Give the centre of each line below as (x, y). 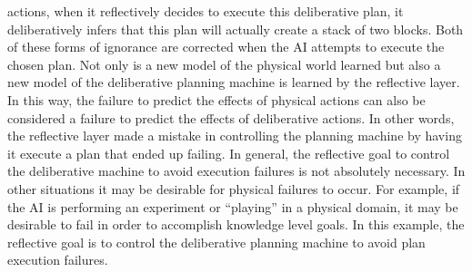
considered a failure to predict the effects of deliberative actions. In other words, (231, 117)
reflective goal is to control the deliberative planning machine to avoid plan (216, 242)
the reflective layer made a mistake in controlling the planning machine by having (235, 136)
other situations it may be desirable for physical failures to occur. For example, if (234, 188)
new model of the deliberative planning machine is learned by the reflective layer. (234, 82)
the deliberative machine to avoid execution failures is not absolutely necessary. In (236, 171)
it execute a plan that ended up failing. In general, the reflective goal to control (229, 153)
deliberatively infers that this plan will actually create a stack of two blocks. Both (236, 29)
